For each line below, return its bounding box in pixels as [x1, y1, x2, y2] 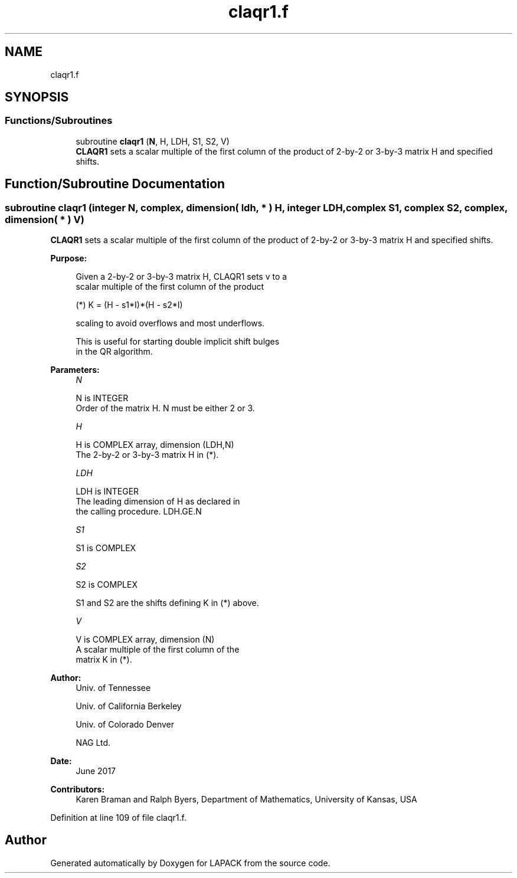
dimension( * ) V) [5, 213, 84, 225]
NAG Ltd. [76, 738, 111, 748]
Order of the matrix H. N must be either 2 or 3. [76, 403, 255, 414]
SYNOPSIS [5, 90, 69, 105]
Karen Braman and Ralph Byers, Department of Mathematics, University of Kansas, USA [76, 794, 417, 805]
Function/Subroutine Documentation [5, 176, 225, 192]
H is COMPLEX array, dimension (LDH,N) [76, 440, 234, 450]
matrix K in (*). [76, 654, 132, 665]
